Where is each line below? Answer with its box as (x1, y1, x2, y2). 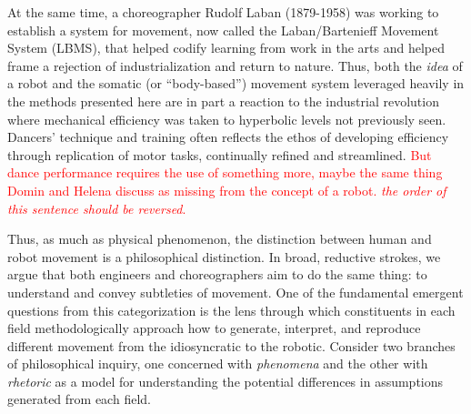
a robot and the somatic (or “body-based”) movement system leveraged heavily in (7, 74, 465, 93)
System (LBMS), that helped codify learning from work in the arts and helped (7, 38, 446, 57)
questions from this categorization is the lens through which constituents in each (7, 300, 456, 319)
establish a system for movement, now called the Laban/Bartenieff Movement (7, 20, 439, 39)
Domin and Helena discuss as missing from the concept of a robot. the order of (7, 180, 446, 199)
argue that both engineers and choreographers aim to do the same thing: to (7, 265, 427, 284)
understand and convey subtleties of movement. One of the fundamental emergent (7, 282, 464, 301)
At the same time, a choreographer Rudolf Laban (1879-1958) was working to (7, 3, 439, 21)
